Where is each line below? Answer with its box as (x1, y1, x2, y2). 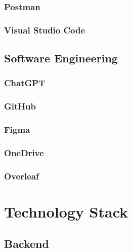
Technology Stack (4, 201, 128, 222)
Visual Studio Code (4, 23, 85, 36)
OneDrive (4, 146, 44, 159)
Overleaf (4, 169, 39, 182)
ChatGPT (4, 77, 46, 89)
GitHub (4, 100, 36, 113)
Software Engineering (4, 50, 118, 66)
